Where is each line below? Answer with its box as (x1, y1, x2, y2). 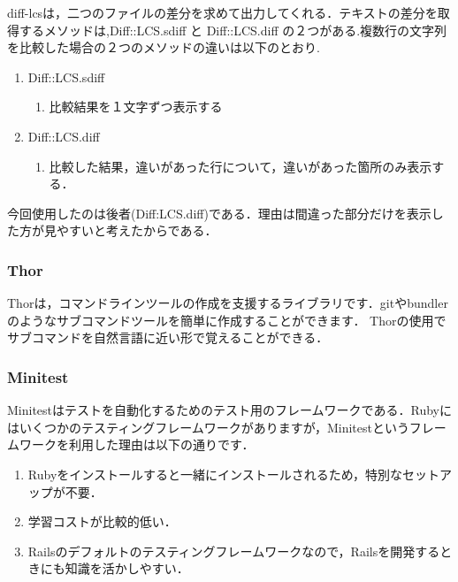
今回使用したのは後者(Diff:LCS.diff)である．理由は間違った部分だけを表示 (7, 203, 431, 222)
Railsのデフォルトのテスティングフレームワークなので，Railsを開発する (27, 541, 440, 560)
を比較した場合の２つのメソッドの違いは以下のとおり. (7, 38, 320, 57)
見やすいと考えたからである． (43, 221, 218, 240)
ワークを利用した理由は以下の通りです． (19, 435, 255, 454)
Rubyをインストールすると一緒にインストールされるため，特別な (27, 464, 403, 483)
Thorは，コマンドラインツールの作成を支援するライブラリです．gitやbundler (7, 294, 448, 312)
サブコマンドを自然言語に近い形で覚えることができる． (7, 328, 329, 347)
